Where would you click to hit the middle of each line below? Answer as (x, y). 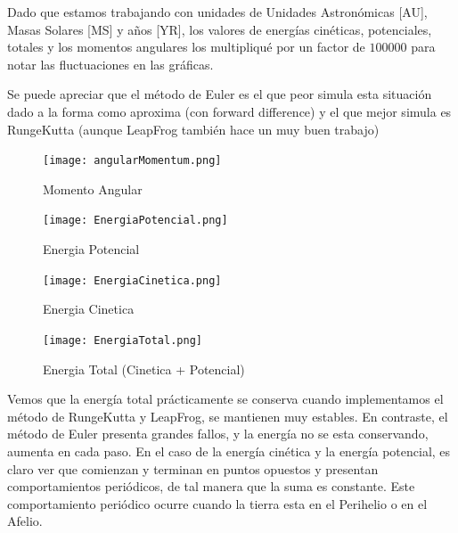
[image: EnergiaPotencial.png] (135, 221)
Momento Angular (93, 189)
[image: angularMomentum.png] (132, 161)
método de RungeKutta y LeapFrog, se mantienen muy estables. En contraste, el (228, 416)
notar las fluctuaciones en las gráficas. (110, 64)
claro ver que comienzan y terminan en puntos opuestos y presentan (193, 468)
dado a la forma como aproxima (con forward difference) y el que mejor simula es (229, 111)
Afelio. (25, 521)
